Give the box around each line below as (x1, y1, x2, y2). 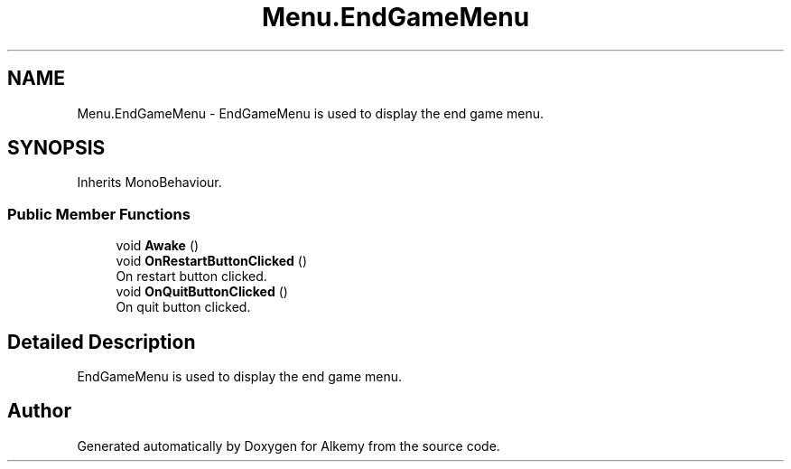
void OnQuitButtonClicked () (116, 284, 288, 300)
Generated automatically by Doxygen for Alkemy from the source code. (77, 437, 500, 454)
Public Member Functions (7, 204, 191, 223)
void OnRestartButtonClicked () (116, 253, 308, 269)
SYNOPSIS (7, 136, 106, 160)
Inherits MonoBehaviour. (77, 174, 222, 191)
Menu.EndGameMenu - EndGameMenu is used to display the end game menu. (77, 105, 544, 121)
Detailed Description (7, 330, 196, 353)
